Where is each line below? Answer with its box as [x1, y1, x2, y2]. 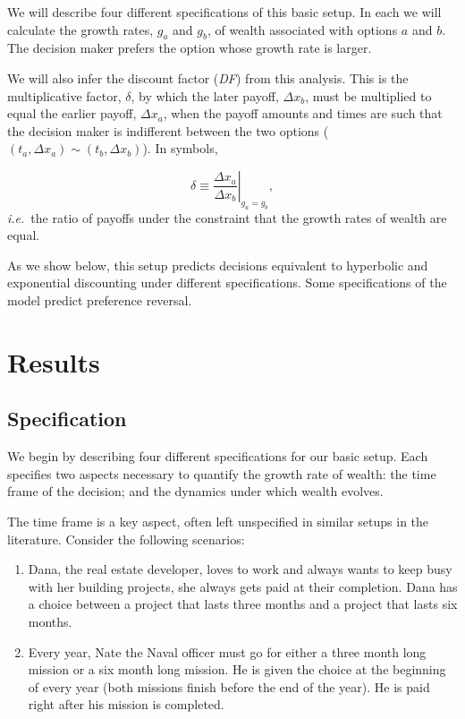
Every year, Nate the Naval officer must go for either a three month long [28, 642, 427, 661]
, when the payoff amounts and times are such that [163, 104, 443, 123]
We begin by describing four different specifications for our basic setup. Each [7, 447, 428, 466]
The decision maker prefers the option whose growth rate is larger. [7, 39, 372, 57]
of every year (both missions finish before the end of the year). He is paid [28, 677, 430, 696]
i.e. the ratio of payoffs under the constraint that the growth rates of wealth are [7, 208, 447, 227]
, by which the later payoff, [131, 86, 279, 105]
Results [7, 343, 100, 380]
